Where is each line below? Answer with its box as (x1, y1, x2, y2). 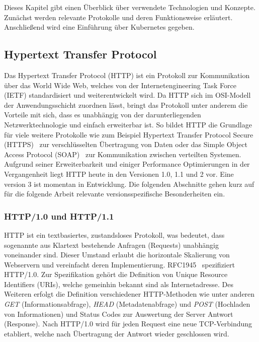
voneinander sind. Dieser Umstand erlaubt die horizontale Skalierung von (4, 249, 230, 260)
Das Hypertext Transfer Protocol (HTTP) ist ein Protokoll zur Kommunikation (4, 70, 250, 80)
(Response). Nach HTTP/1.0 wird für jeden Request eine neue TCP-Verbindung (4, 318, 252, 329)
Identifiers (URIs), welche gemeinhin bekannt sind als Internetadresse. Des (4, 279, 234, 289)
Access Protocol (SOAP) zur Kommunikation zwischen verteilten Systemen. (4, 149, 241, 159)
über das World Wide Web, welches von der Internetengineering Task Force (4, 80, 236, 90)
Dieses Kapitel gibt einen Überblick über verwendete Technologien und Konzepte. (4, 2, 255, 12)
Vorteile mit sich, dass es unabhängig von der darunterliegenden (4, 109, 201, 120)
